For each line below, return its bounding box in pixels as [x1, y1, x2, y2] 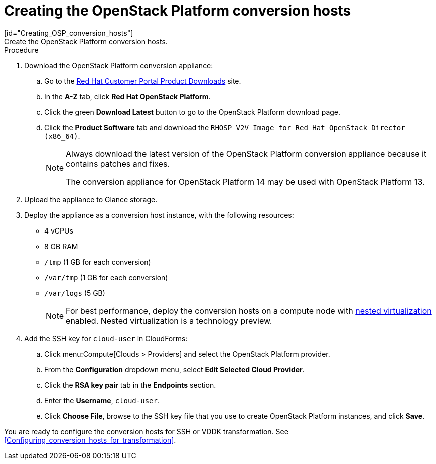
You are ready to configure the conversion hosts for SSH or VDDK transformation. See [4, 427, 288, 436]
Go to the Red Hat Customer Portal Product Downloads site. [44, 76, 241, 85]
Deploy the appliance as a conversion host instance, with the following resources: [24, 210, 294, 219]
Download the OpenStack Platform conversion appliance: [24, 61, 213, 70]
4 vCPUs [44, 226, 73, 235]
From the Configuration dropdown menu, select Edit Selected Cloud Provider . [44, 365, 305, 374]
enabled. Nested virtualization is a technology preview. [66, 315, 272, 326]
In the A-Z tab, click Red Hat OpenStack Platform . [44, 92, 211, 101]
